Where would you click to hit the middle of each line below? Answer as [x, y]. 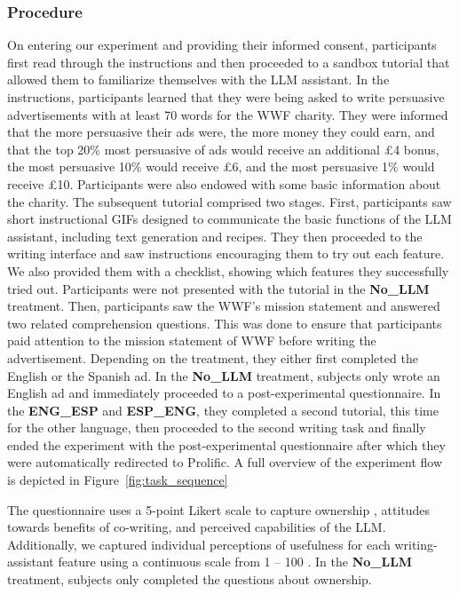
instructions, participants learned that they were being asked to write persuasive [226, 97]
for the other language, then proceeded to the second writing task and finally [217, 428]
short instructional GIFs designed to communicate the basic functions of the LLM [229, 219]
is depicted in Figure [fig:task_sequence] [118, 480]
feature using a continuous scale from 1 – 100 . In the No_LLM [235, 562]
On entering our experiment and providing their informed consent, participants [222, 45]
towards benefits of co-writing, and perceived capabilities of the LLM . [197, 527]
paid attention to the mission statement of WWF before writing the [192, 341]
